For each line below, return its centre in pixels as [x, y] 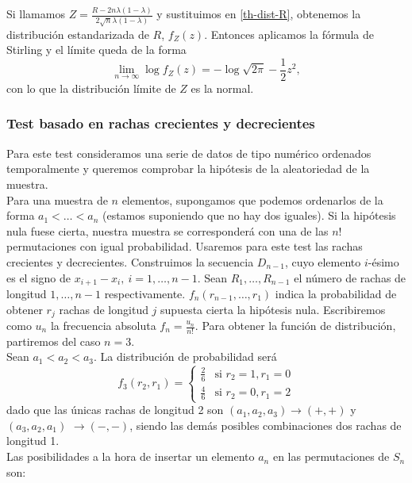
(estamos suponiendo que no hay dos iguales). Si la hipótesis [249, 215]
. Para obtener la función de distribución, [295, 325]
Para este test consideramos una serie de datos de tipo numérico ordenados [189, 153]
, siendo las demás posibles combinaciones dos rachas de [266, 425]
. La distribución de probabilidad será [185, 356]
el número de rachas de [350, 277]
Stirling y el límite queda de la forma [96, 50]
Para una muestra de [57, 199]
